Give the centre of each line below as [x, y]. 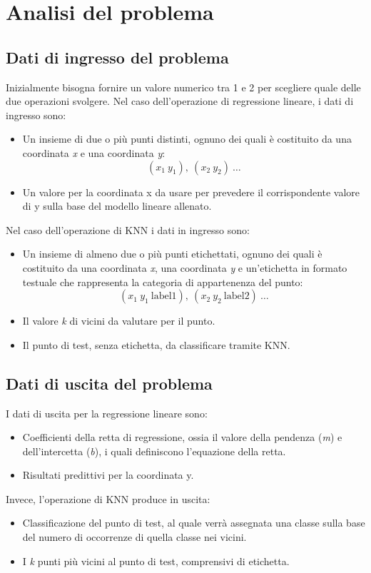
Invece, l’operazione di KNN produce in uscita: [108, 498]
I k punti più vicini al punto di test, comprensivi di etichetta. [156, 561]
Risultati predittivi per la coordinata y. [108, 475]
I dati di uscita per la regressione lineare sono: [107, 413]
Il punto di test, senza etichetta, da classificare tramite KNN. [156, 344]
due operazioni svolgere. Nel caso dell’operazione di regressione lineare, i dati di [180, 101]
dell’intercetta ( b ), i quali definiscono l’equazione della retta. [154, 451]
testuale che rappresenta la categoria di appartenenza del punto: [163, 282]
